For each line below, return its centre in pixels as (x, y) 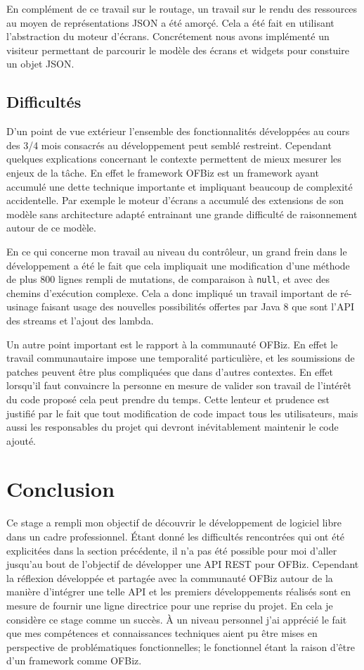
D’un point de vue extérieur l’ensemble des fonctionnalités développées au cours (178, 131)
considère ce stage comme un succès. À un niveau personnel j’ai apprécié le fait (177, 619)
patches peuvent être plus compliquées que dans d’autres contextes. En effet (170, 371)
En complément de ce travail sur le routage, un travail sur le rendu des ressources (182, 8)
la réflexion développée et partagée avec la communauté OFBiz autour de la (170, 577)
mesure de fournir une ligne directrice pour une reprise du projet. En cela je (170, 605)
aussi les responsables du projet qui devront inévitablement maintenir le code (173, 427)
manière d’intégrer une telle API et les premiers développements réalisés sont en (179, 592)
